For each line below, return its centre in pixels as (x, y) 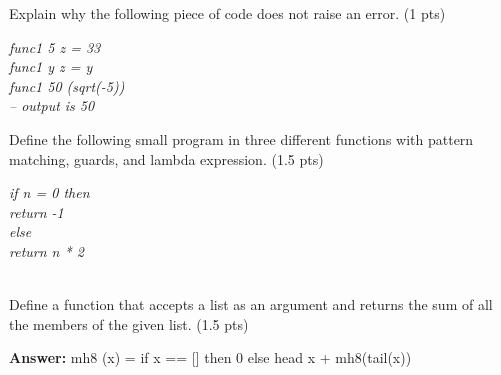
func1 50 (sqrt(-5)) (67, 85)
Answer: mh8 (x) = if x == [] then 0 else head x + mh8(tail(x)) (210, 357)
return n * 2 (46, 250)
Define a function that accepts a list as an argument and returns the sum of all (251, 304)
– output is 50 (52, 105)
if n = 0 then (49, 192)
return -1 (36, 211)
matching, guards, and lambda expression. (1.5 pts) (166, 158)
